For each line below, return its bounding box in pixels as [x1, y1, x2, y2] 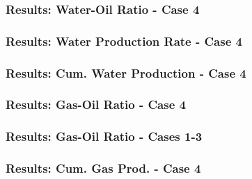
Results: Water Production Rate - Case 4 [6, 32, 242, 49]
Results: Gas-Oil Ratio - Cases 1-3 [6, 128, 203, 145]
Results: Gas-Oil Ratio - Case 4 [6, 96, 186, 113]
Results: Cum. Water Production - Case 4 [6, 64, 246, 81]
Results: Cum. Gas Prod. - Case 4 [6, 160, 201, 177]
